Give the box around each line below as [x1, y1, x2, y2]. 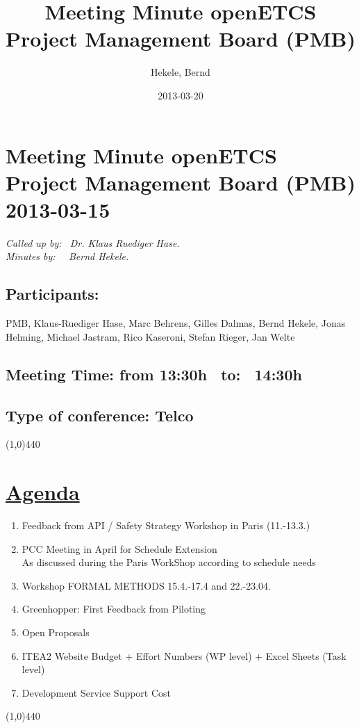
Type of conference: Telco [6, 404, 194, 426]
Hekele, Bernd [151, 65, 210, 79]
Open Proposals [22, 625, 90, 640]
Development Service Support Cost [22, 685, 172, 699]
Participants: [6, 283, 99, 305]
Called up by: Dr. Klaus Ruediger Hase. [6, 235, 180, 250]
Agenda [6, 478, 80, 506]
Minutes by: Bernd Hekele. [6, 249, 129, 264]
